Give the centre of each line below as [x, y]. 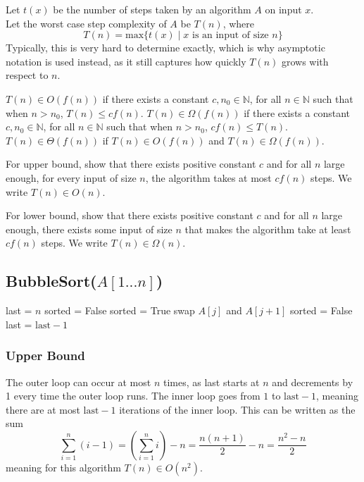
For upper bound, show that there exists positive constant [131, 164]
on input [283, 9]
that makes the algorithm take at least [268, 229]
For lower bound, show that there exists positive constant [130, 215]
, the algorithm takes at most [208, 177]
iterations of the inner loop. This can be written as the [237, 409]
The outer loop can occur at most [79, 382]
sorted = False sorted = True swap [120, 310]
